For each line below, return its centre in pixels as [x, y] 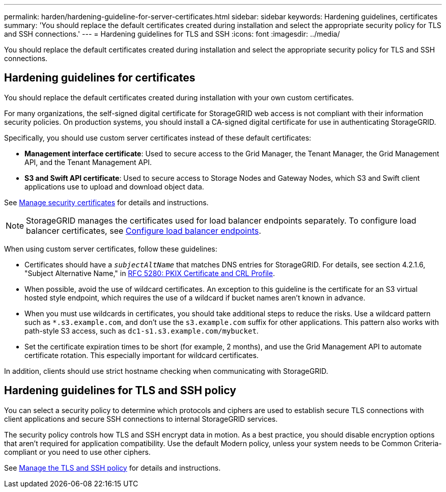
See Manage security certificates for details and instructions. [106, 202]
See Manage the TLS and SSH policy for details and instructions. [113, 468]
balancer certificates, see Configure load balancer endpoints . [144, 230]
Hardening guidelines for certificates [100, 78]
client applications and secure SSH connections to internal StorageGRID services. [141, 419]
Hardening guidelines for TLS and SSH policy [120, 391]
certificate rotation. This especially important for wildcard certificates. [142, 355]
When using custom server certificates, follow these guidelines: [111, 249]
